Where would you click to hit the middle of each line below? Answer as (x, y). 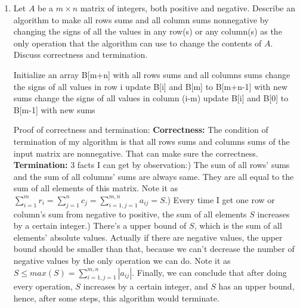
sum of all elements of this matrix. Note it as (96, 188)
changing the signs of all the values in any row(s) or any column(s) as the (148, 31)
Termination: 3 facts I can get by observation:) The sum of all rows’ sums (151, 165)
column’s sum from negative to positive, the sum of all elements (130, 214)
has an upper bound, (256, 286)
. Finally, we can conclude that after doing (209, 272)
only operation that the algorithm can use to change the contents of (137, 43)
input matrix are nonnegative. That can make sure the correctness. (136, 153)
